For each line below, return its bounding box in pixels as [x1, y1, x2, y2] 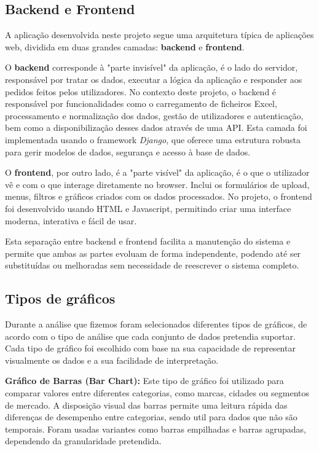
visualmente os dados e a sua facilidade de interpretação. [5, 353, 219, 366]
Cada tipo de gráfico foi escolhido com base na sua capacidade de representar [5, 342, 296, 355]
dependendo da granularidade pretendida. [5, 434, 162, 447]
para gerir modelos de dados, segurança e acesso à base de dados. [5, 145, 251, 158]
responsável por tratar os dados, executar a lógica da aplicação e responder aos [5, 73, 302, 85]
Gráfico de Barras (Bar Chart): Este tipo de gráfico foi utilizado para [5, 374, 284, 387]
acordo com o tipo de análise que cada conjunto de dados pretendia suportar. [5, 329, 296, 342]
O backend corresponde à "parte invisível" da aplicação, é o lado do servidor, [5, 61, 298, 74]
